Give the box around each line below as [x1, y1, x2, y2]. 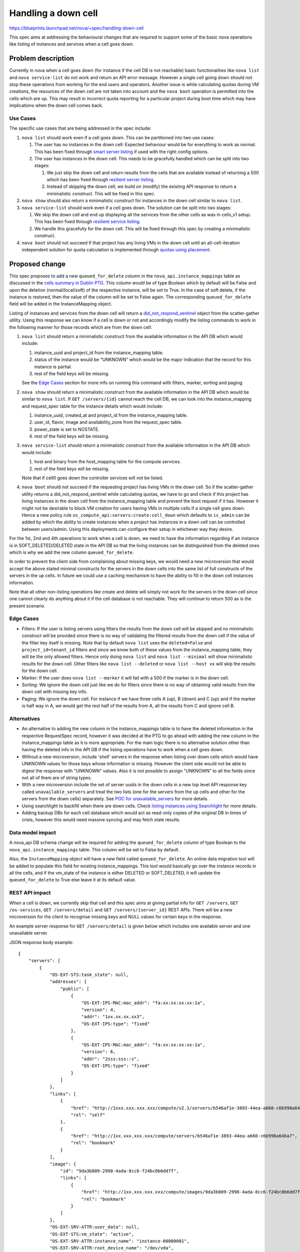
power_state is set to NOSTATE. [34, 426, 99, 432]
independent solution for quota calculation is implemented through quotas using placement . [21, 246, 211, 252]
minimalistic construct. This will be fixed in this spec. [46, 190, 155, 196]
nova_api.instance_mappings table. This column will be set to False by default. [9, 846, 180, 852]
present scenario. [9, 602, 46, 608]
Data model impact [9, 829, 56, 836]
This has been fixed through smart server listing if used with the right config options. [34, 148, 209, 155]
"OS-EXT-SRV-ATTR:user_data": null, [49, 1224, 139, 1230]
